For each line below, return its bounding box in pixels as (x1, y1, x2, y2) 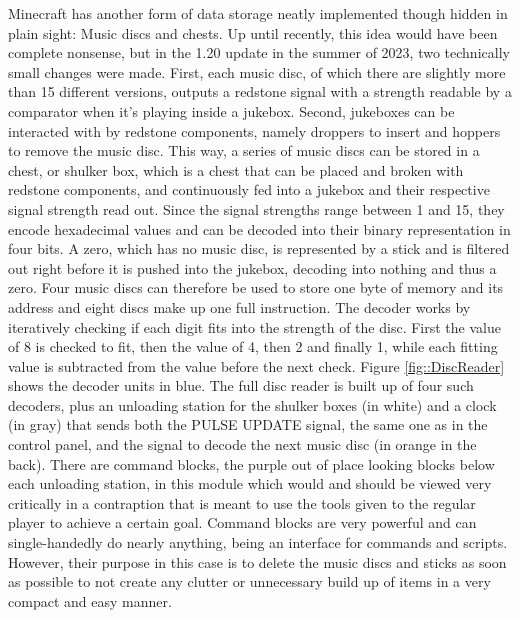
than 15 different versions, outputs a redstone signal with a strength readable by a (8, 81, 512, 102)
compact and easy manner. (8, 590, 172, 611)
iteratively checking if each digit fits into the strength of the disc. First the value (8, 316, 501, 337)
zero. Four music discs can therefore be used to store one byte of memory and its (8, 277, 504, 298)
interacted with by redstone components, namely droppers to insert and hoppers (8, 120, 501, 141)
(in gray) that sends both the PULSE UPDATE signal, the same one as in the (8, 414, 488, 435)
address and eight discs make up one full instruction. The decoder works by (8, 296, 471, 317)
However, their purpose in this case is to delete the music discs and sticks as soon (8, 551, 507, 572)
